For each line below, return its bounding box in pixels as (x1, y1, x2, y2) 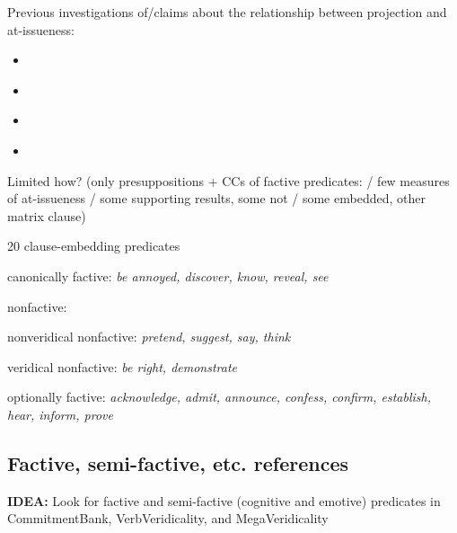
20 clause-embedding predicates (7, 236, 180, 255)
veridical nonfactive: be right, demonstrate (7, 357, 238, 376)
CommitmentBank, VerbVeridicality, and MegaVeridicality (7, 509, 329, 528)
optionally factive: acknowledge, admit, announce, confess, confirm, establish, (7, 387, 432, 406)
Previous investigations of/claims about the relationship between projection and (7, 3, 447, 21)
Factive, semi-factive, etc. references (7, 449, 349, 476)
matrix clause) (7, 206, 86, 225)
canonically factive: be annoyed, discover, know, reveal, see (7, 266, 329, 285)
